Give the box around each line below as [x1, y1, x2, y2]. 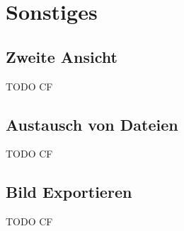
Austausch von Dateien [6, 113, 178, 135]
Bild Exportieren [6, 181, 132, 203]
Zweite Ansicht [6, 45, 117, 67]
